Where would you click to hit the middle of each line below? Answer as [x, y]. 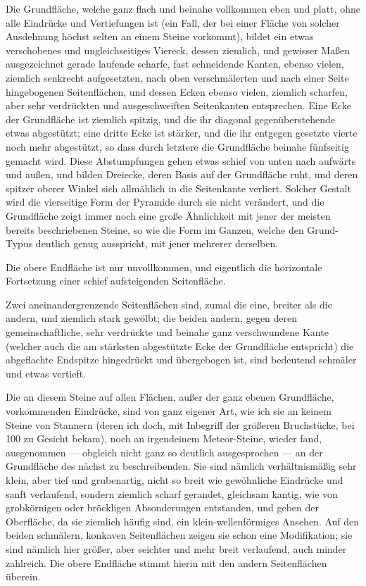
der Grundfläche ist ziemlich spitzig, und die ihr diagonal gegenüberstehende [170, 119]
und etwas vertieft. [46, 373]
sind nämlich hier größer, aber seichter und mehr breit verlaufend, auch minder [176, 548]
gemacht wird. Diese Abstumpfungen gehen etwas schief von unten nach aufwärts [181, 160]
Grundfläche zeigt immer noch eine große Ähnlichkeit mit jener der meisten [168, 215]
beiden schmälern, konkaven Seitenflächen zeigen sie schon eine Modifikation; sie [179, 535]
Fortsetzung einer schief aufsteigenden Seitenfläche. [116, 281]
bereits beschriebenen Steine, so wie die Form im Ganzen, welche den [155, 229]
